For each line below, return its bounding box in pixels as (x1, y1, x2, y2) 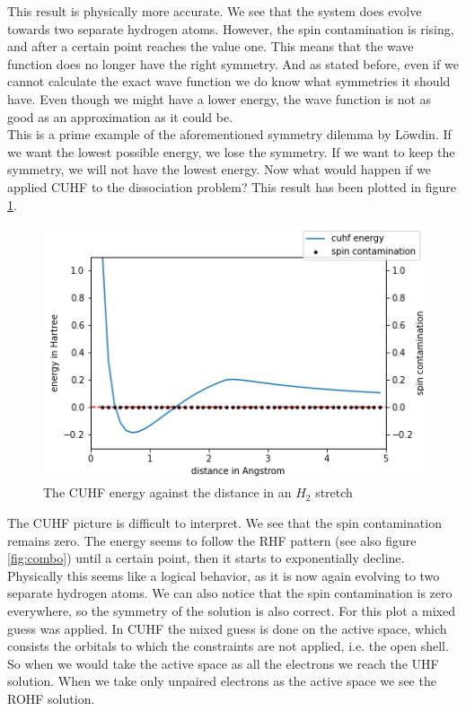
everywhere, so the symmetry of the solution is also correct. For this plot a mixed (7, 601, 456, 619)
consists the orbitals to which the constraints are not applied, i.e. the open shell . (7, 636, 449, 655)
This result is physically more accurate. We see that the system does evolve (7, 2, 422, 20)
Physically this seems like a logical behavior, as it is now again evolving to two (7, 566, 440, 584)
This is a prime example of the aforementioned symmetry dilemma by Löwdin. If (7, 125, 452, 144)
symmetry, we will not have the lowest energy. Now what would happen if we (7, 160, 431, 179)
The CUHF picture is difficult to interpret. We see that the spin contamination (7, 513, 442, 531)
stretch (315, 483, 353, 502)
